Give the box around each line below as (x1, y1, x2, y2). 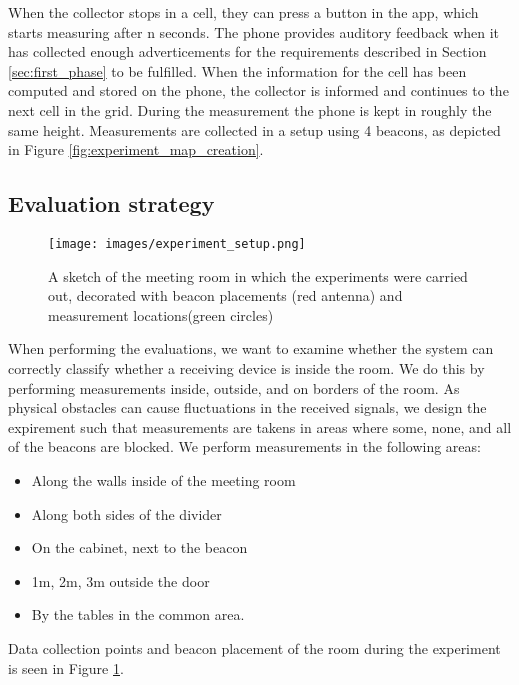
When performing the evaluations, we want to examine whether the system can (8, 338, 494, 359)
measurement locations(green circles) (48, 304, 274, 325)
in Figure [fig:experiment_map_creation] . (8, 139, 264, 160)
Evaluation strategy (8, 188, 215, 219)
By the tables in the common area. (31, 604, 245, 625)
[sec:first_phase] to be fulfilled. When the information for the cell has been (8, 60, 467, 81)
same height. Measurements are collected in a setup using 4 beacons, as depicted (8, 119, 501, 140)
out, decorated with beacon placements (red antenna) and (48, 285, 403, 306)
